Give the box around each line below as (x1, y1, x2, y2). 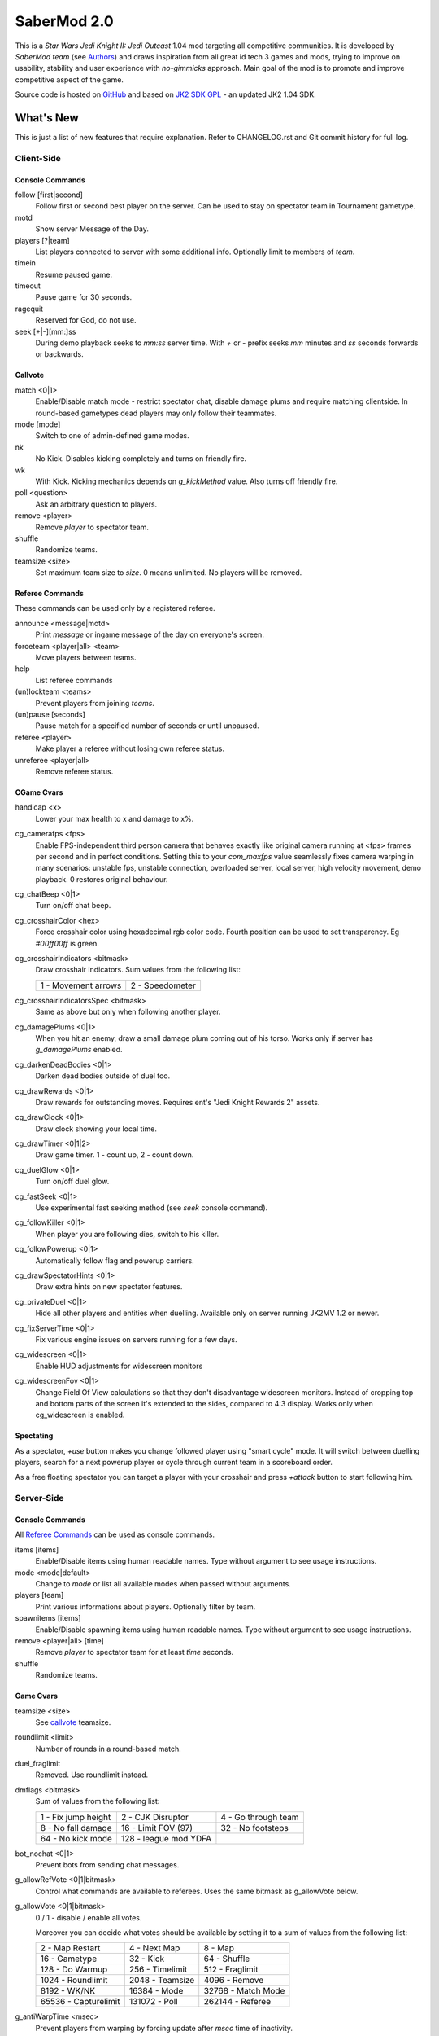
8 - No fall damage (40, 1822, 112, 1833)
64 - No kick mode (40, 1832, 113, 1844)
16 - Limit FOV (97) (120, 1822, 193, 1833)
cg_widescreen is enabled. (35, 1410, 125, 1420)
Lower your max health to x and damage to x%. (35, 814, 194, 823)
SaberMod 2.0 (15, 12, 114, 30)
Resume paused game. (35, 270, 113, 279)
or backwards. (35, 349, 85, 359)
